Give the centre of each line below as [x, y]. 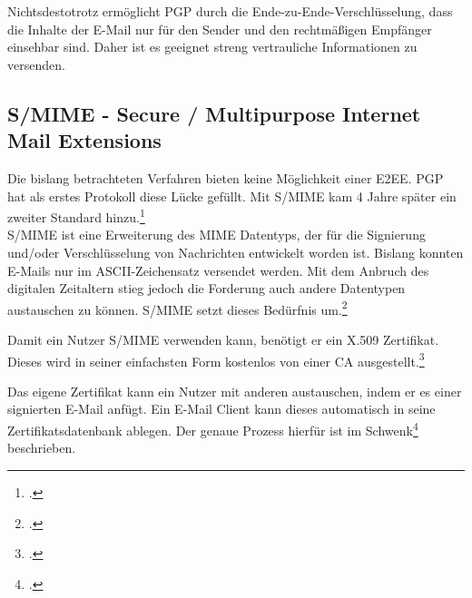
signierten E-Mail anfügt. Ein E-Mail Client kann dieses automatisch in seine [221, 409]
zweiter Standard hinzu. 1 [76, 216]
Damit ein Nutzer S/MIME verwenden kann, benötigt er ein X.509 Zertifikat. [223, 340]
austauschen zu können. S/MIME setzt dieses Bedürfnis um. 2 [177, 308]
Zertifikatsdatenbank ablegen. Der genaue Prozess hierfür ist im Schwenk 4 [213, 429]
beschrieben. [42, 448]
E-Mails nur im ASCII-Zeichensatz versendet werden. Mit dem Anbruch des [218, 270]
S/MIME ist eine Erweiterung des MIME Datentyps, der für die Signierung [216, 235]
